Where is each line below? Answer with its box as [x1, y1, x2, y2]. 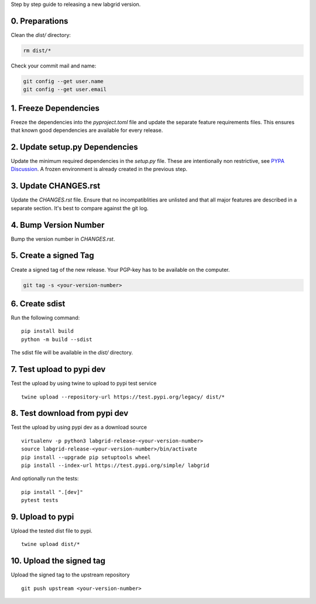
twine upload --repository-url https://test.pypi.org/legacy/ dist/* [21, 393, 225, 400]
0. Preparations [11, 16, 68, 26]
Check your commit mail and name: [11, 62, 97, 69]
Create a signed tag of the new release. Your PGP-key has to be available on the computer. [11, 266, 230, 273]
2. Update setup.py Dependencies [11, 142, 138, 152]
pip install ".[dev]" [21, 489, 83, 495]
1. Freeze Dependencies [11, 103, 99, 113]
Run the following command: [11, 314, 80, 322]
